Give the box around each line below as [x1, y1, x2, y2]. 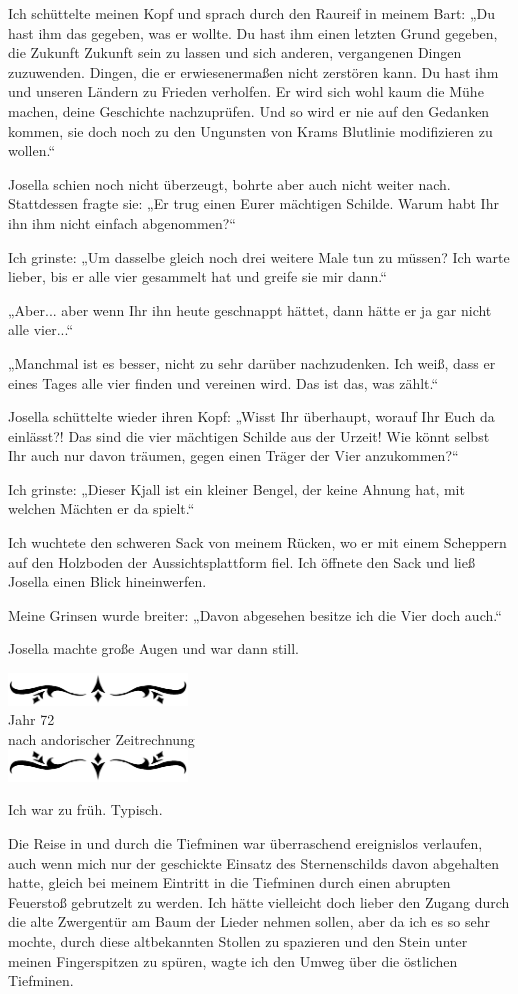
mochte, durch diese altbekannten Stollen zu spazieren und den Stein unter [8, 930, 468, 951]
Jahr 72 [8, 709, 55, 730]
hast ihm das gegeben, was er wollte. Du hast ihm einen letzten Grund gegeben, [8, 22, 498, 43]
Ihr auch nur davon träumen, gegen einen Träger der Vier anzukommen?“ [8, 445, 459, 466]
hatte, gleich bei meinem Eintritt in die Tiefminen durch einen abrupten [8, 872, 451, 893]
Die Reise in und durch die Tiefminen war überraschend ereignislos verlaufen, [8, 833, 483, 853]
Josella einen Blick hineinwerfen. [8, 571, 207, 592]
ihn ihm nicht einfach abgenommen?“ [8, 212, 236, 233]
